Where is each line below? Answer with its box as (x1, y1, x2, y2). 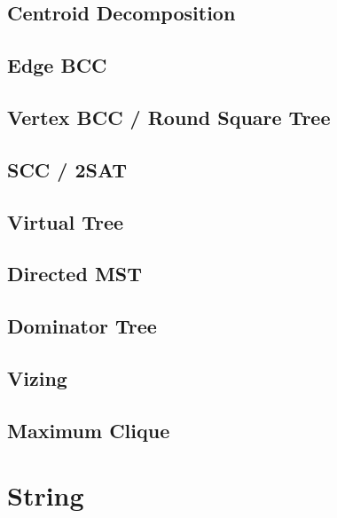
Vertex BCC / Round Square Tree (7, 103, 331, 130)
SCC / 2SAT (7, 155, 128, 183)
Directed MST (7, 260, 143, 287)
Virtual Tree (7, 208, 124, 235)
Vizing (7, 364, 67, 391)
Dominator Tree (7, 312, 157, 340)
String (7, 477, 84, 514)
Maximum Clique (7, 416, 170, 443)
